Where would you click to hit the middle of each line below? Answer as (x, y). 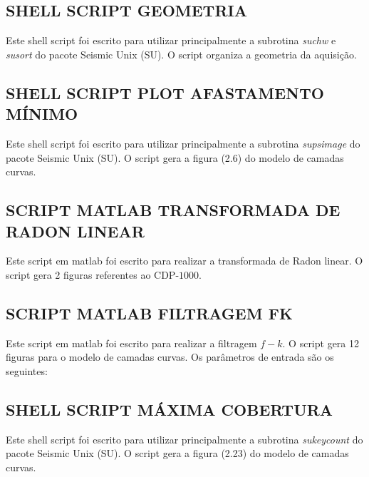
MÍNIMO (42, 114)
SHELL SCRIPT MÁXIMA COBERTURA (170, 409)
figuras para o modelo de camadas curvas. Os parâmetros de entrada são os (170, 357)
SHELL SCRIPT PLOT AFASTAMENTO (165, 92)
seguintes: (27, 370)
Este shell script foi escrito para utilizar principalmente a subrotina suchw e (171, 40)
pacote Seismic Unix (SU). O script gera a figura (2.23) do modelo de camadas (177, 453)
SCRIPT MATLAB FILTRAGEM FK (149, 313)
